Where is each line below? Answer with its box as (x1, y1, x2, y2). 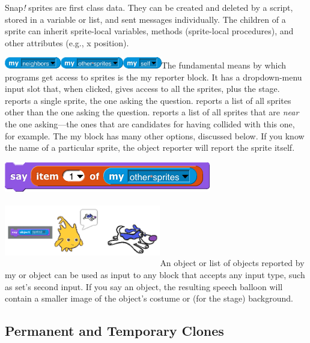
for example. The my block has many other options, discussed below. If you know (5, 129, 305, 142)
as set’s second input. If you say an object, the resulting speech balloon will (5, 280, 283, 293)
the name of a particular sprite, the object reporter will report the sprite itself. (5, 141, 295, 154)
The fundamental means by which (161, 59, 286, 71)
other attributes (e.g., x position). (5, 36, 129, 49)
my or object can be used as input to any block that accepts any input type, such (5, 268, 305, 281)
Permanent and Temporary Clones (5, 321, 224, 340)
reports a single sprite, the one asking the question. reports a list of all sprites (5, 94, 291, 106)
